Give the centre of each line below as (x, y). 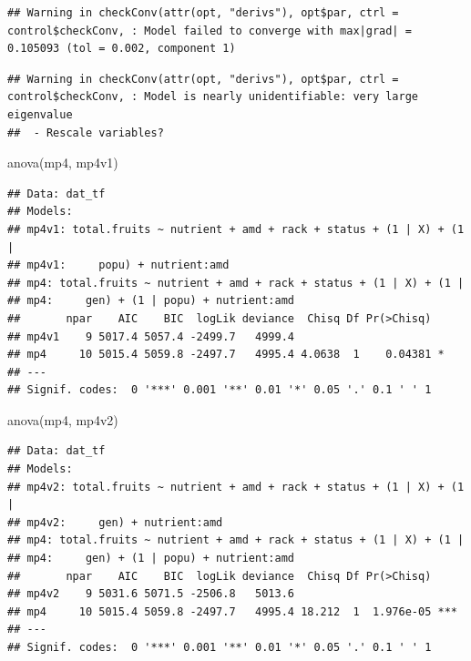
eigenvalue (40, 114)
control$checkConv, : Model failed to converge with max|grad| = (210, 31)
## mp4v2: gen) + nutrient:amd (115, 522)
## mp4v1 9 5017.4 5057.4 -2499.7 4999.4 (151, 336)
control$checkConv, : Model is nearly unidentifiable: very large (213, 97)
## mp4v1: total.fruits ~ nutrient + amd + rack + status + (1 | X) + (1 (236, 229)
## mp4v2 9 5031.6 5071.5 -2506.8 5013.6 (151, 594)
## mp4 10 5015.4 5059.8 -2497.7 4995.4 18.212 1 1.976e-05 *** (232, 611)
